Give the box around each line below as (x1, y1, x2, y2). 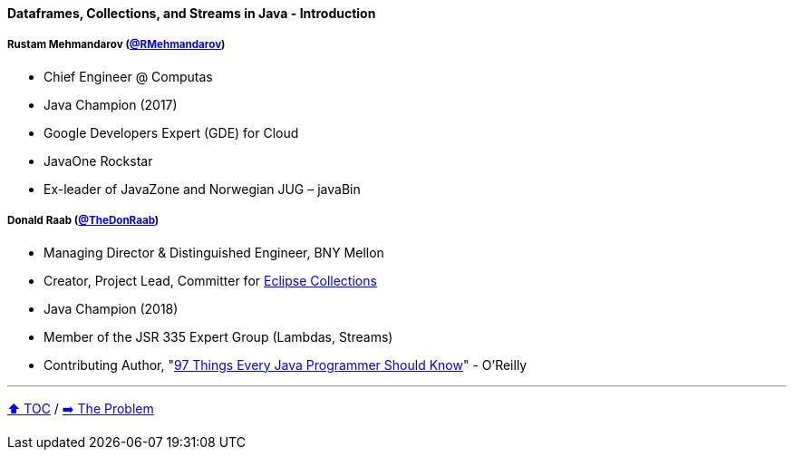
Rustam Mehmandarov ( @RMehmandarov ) (7, 38, 226, 52)
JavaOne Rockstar (44, 152, 153, 169)
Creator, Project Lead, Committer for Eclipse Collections (44, 272, 377, 288)
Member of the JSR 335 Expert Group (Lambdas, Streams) (44, 328, 393, 345)
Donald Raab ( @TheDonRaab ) (7, 214, 160, 228)
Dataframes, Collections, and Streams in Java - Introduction (7, 5, 376, 21)
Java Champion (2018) (44, 300, 179, 316)
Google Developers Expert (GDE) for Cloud (44, 124, 299, 141)
